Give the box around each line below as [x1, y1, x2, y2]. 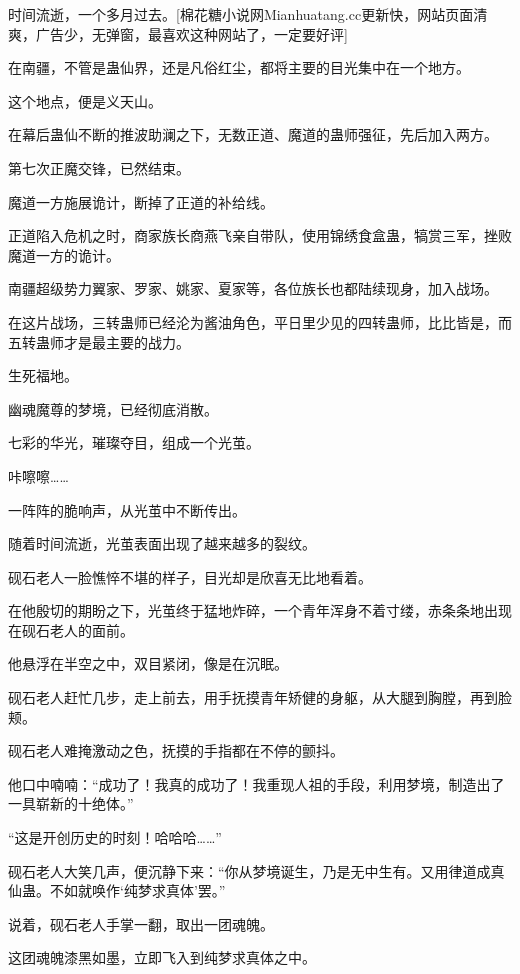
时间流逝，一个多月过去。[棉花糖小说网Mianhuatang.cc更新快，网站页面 [8, 4, 474, 24]
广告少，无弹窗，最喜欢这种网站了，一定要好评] [35, 23, 348, 44]
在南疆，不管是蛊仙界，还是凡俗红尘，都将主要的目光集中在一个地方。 [8, 57, 470, 78]
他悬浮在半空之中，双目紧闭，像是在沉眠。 [8, 653, 288, 674]
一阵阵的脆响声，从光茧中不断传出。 [8, 499, 246, 520]
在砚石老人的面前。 [8, 619, 134, 640]
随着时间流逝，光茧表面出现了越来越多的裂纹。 [8, 533, 316, 554]
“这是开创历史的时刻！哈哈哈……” [8, 827, 222, 848]
